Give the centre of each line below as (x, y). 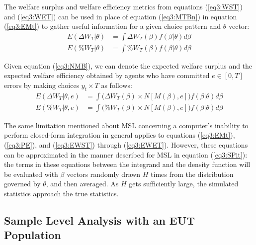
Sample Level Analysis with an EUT (100, 220)
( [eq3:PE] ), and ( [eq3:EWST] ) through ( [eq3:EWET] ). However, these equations (126, 145)
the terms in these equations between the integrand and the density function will (127, 164)
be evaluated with (31, 174)
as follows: (117, 85)
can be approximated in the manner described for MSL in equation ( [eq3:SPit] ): (126, 154)
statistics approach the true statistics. (61, 194)
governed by (22, 184)
